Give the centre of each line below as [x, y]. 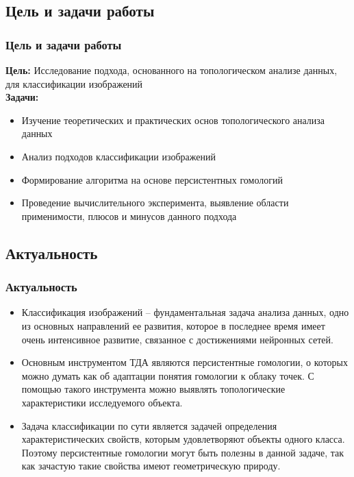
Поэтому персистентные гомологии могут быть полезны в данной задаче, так [183, 452]
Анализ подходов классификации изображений [118, 156]
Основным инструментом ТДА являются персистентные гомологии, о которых [185, 362]
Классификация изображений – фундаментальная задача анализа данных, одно [185, 312]
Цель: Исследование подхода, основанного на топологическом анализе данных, [172, 70]
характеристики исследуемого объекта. [102, 402]
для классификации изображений [74, 83]
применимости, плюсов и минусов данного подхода [129, 216]
